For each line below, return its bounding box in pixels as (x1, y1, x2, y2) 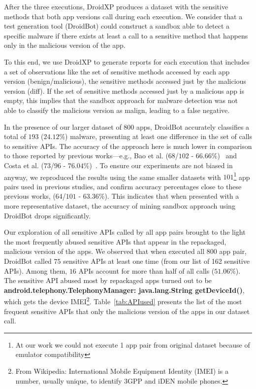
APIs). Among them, (4, 265, 67, 276)
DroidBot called (4, 255, 52, 266)
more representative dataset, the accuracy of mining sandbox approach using (4, 200, 235, 211)
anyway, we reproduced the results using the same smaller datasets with (4, 172, 221, 182)
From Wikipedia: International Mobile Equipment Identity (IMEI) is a (15, 365, 228, 376)
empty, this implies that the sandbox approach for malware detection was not (4, 95, 238, 106)
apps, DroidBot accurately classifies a (136, 121, 250, 132)
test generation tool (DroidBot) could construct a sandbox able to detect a (4, 21, 230, 31)
